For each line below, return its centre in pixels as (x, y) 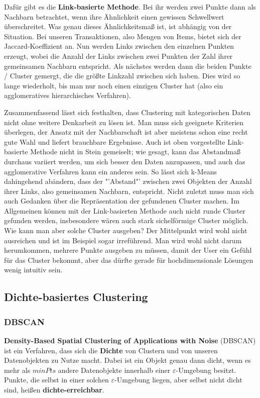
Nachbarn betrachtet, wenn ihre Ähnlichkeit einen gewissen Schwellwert (114, 16)
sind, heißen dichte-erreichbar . (54, 389)
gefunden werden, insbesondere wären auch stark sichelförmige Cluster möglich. (126, 220)
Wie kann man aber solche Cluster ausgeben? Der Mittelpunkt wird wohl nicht (126, 230)
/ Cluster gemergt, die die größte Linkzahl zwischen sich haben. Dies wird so (122, 76)
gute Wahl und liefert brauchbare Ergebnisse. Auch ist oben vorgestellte (115, 141)
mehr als (17, 370)
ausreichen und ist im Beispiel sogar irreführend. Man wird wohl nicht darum (123, 240)
